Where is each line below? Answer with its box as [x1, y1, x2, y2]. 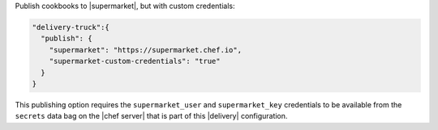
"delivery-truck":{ [32, 23, 109, 31]
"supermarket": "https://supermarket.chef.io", [49, 45, 243, 54]
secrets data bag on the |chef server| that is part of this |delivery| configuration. [15, 111, 288, 121]
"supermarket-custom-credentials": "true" [49, 57, 221, 66]
